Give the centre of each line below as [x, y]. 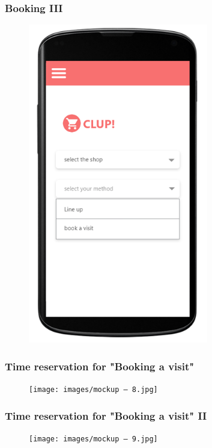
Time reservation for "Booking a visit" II [106, 415]
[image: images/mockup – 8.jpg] [93, 389]
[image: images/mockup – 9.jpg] [93, 439]
